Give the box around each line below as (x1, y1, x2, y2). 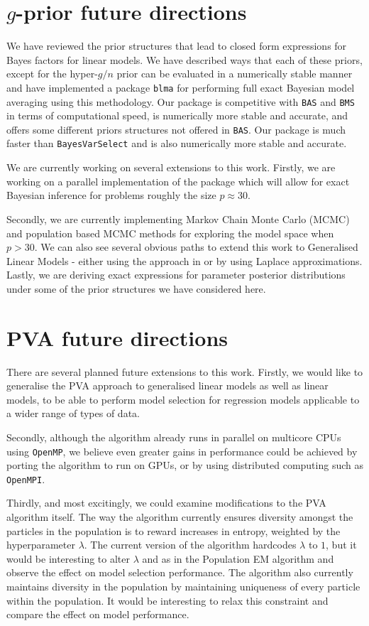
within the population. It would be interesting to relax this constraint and (6, 593, 329, 608)
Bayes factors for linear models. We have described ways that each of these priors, (6, 52, 363, 67)
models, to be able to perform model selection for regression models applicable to (6, 392, 360, 406)
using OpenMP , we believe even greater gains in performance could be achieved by (6, 443, 358, 458)
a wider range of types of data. (6, 406, 140, 421)
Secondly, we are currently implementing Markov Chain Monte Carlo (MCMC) (6, 211, 350, 226)
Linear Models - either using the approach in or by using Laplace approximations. (6, 253, 363, 268)
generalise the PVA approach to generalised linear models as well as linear (6, 378, 329, 393)
